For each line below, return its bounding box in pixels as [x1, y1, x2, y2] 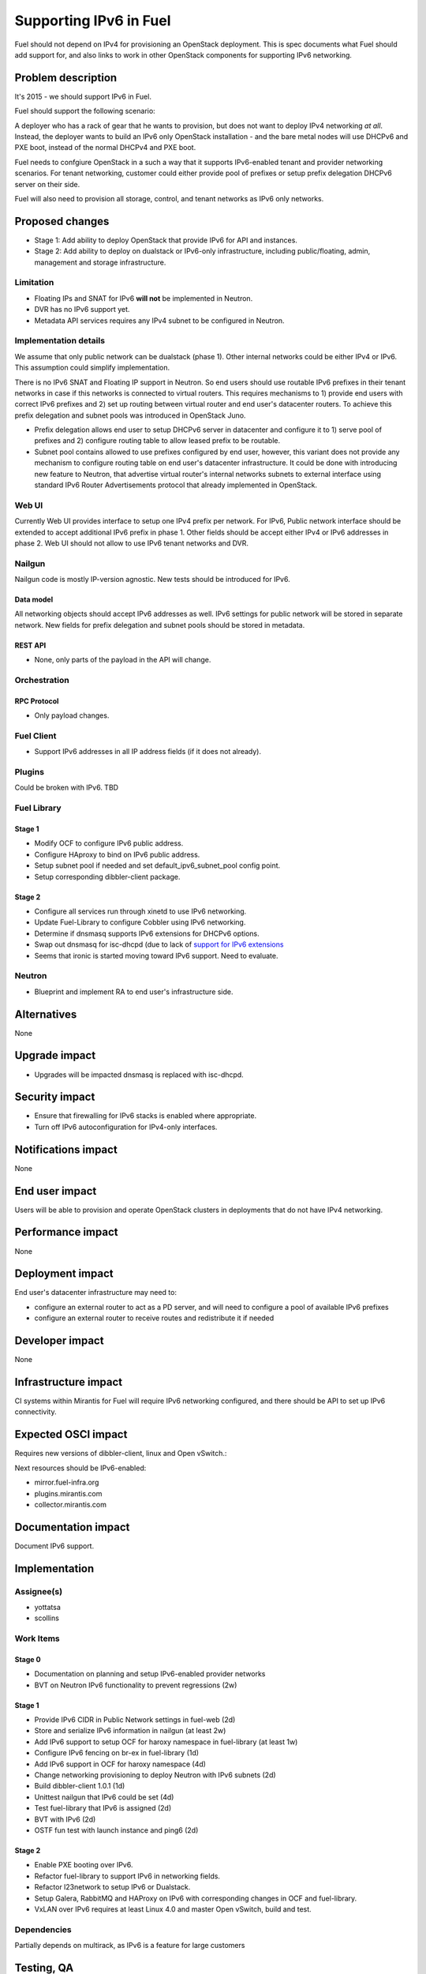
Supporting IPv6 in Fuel [14, 12, 171, 29]
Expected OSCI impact [14, 1428, 128, 1441]
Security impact [14, 1090, 95, 1104]
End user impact [14, 1184, 97, 1198]
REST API [14, 640, 47, 650]
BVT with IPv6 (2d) [34, 1815, 96, 1824]
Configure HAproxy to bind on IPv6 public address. [34, 850, 200, 859]
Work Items [14, 1633, 60, 1644]
